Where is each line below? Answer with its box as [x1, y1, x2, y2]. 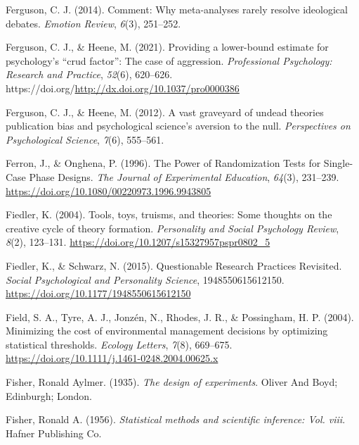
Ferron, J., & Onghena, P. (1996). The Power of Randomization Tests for [6, 156, 321, 170]
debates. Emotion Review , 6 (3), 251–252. [6, 15, 181, 30]
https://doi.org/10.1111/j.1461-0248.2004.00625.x [6, 351, 218, 365]
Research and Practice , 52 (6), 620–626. [6, 67, 173, 82]
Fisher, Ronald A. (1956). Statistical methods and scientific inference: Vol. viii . [6, 412, 346, 427]
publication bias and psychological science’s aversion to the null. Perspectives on [6, 118, 351, 133]
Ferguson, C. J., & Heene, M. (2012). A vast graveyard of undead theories [6, 104, 324, 119]
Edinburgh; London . [6, 388, 93, 403]
